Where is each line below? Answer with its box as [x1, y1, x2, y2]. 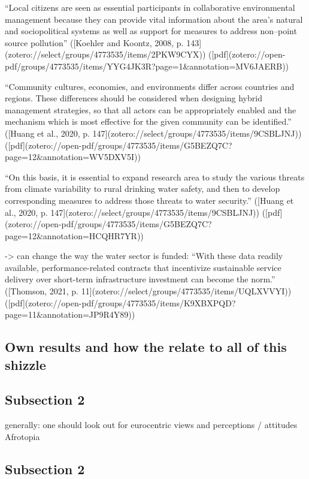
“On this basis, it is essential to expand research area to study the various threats [5, 170, 305, 183]
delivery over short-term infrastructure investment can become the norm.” [5, 273, 275, 285]
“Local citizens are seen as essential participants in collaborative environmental [5, 1, 295, 13]
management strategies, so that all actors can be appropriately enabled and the [5, 103, 296, 116]
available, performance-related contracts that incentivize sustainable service [5, 261, 281, 273]
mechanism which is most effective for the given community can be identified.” [5, 115, 292, 128]
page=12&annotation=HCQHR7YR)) [5, 229, 144, 242]
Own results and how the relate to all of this [5, 338, 287, 356]
